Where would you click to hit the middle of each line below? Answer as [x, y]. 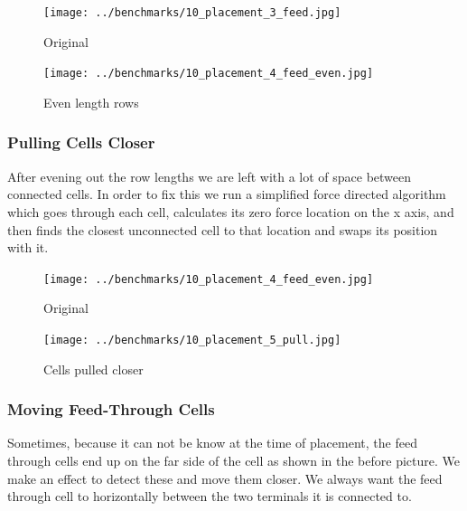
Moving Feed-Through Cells [111, 409]
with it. [28, 247]
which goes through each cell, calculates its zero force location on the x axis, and [231, 211]
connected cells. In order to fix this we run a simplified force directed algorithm [227, 194]
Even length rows [91, 102]
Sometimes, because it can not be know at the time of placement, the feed [212, 443]
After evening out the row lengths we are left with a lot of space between [210, 176]
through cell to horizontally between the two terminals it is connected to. [210, 496]
